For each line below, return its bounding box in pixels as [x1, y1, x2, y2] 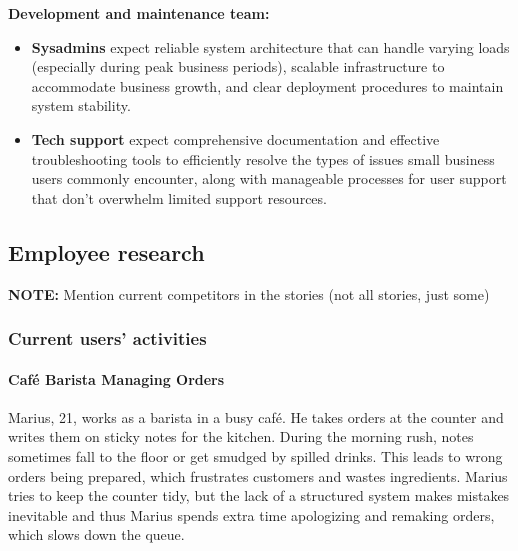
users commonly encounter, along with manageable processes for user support [31, 168, 507, 189]
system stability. [31, 95, 131, 116]
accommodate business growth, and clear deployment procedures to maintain [31, 75, 504, 96]
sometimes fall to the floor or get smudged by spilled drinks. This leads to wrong [8, 445, 503, 466]
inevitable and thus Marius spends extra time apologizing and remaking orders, [8, 504, 495, 525]
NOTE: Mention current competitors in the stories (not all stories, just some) [8, 283, 490, 304]
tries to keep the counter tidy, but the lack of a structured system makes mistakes [8, 485, 510, 506]
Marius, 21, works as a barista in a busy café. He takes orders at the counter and [8, 406, 504, 427]
